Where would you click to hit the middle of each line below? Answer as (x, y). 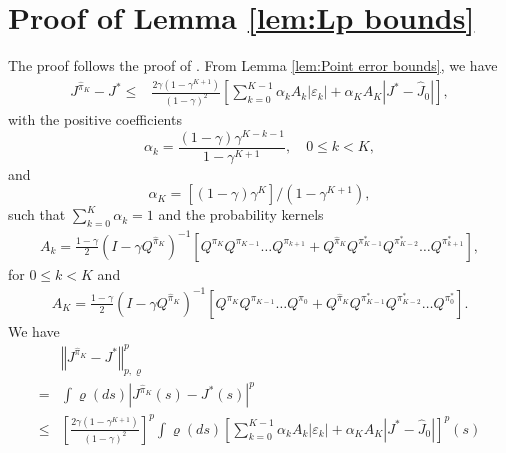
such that (37, 214)
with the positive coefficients (95, 118)
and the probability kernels (241, 214)
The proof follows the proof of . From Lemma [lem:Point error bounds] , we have (253, 65)
